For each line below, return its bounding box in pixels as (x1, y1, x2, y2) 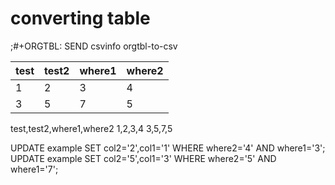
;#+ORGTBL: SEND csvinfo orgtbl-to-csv (10, 40, 178, 52)
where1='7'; (10, 163, 59, 175)
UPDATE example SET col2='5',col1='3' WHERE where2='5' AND (10, 152, 277, 164)
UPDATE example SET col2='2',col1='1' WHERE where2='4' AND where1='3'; (10, 142, 326, 154)
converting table (10, 7, 151, 30)
